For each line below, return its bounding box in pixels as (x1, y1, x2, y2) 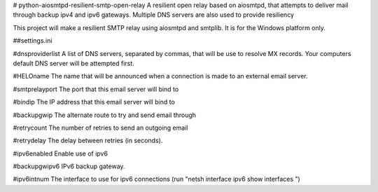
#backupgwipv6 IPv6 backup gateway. (13, 162, 125, 171)
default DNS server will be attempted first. (13, 59, 134, 67)
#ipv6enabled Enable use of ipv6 (13, 149, 108, 158)
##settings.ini (13, 36, 52, 45)
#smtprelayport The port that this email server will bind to (13, 85, 179, 93)
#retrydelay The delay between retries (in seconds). (13, 137, 163, 145)
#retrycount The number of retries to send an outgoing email (13, 123, 188, 132)
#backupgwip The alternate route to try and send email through (13, 111, 196, 119)
